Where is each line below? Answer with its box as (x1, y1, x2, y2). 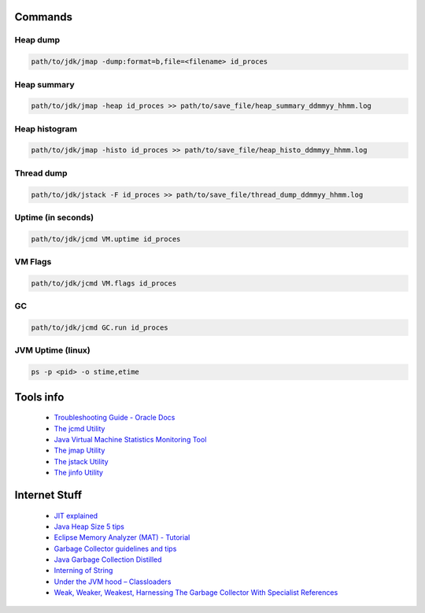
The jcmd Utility (54, 423, 105, 433)
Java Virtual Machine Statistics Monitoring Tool (54, 434, 207, 444)
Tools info (14, 390, 65, 404)
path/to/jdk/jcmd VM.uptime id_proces (31, 234, 181, 243)
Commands (14, 10, 73, 24)
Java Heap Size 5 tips (54, 522, 125, 531)
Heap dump (14, 35, 61, 46)
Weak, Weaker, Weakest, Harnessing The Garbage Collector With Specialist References (54, 588, 338, 597)
